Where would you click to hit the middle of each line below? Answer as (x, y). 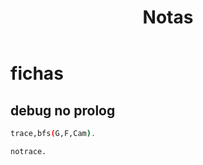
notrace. (28, 151)
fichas (37, 73)
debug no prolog (63, 110)
